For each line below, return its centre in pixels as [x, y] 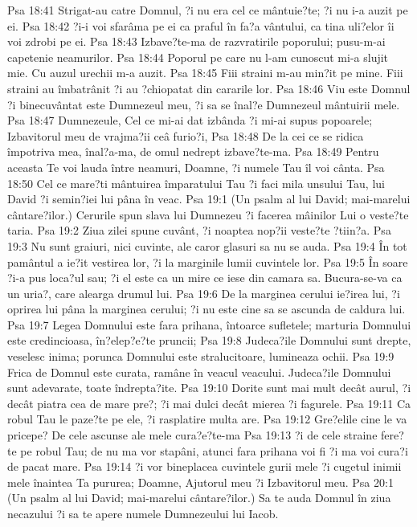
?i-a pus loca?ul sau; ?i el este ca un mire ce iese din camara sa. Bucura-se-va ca [205, 278]
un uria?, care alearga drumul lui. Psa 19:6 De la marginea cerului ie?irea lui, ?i [204, 293]
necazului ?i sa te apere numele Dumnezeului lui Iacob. [143, 513]
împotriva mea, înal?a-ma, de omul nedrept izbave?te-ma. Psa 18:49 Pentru [193, 151]
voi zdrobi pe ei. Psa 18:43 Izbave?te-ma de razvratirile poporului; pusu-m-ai [196, 41]
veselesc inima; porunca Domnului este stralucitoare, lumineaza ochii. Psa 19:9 [201, 356]
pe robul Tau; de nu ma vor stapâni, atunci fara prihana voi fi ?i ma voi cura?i [214, 450]
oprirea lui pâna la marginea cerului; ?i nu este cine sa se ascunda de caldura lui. [206, 309]
